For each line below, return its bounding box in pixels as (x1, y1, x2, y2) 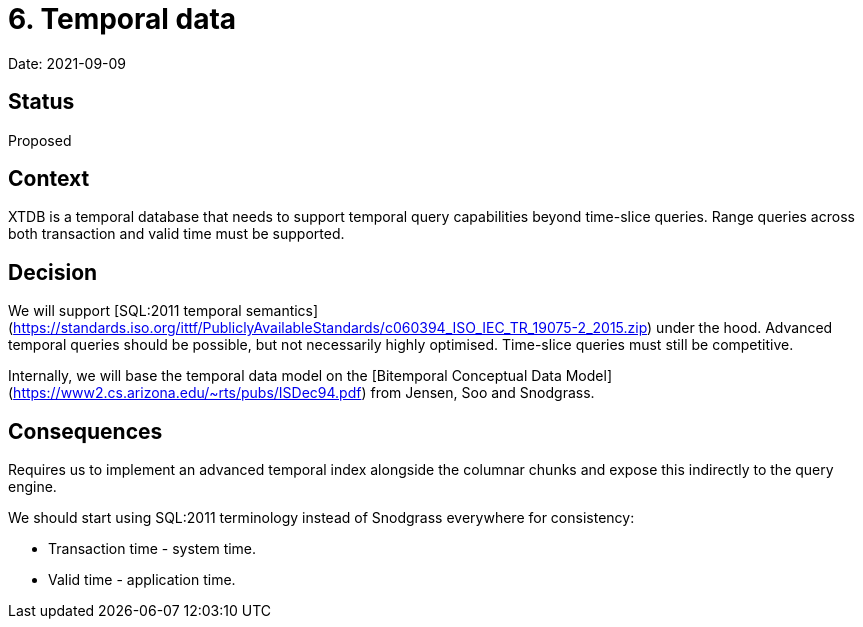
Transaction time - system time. (48, 540, 257, 558)
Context (8, 166, 90, 192)
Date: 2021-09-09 (8, 54, 127, 72)
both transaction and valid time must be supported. (8, 225, 345, 243)
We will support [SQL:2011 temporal (8, 302, 242, 320)
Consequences (8, 418, 163, 444)
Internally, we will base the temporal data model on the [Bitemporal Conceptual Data (8, 367, 562, 385)
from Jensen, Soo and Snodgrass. (370, 384, 595, 402)
